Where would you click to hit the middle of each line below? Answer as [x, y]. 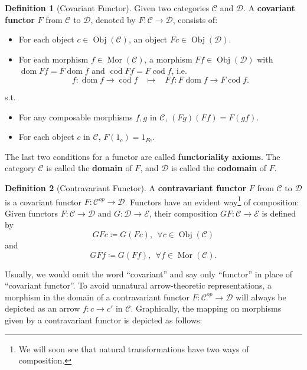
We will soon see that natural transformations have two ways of [134, 348]
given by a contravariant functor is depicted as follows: [104, 320]
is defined [279, 213]
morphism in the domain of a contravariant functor [97, 297]
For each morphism [53, 59]
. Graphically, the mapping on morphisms [206, 308]
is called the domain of [89, 168]
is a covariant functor [43, 202]
